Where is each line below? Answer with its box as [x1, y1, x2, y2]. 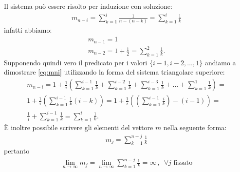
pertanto [4, 146, 30, 156]
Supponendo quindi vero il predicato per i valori [4, 57, 148, 67]
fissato [173, 159, 193, 167]
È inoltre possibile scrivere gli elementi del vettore [4, 122, 153, 133]
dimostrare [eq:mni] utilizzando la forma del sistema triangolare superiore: [4, 67, 225, 77]
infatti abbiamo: [4, 25, 52, 35]
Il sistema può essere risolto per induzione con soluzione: [4, 1, 172, 11]
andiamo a [204, 57, 236, 67]
